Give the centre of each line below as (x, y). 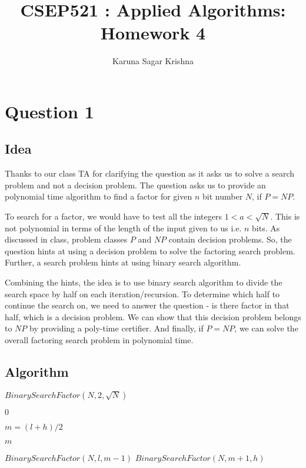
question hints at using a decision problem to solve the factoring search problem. (150, 250)
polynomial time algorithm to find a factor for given (99, 196)
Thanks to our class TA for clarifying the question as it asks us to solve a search (150, 173)
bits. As (266, 228)
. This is (285, 216)
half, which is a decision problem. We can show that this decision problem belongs (153, 316)
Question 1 (49, 111)
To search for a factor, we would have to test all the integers (113, 216)
